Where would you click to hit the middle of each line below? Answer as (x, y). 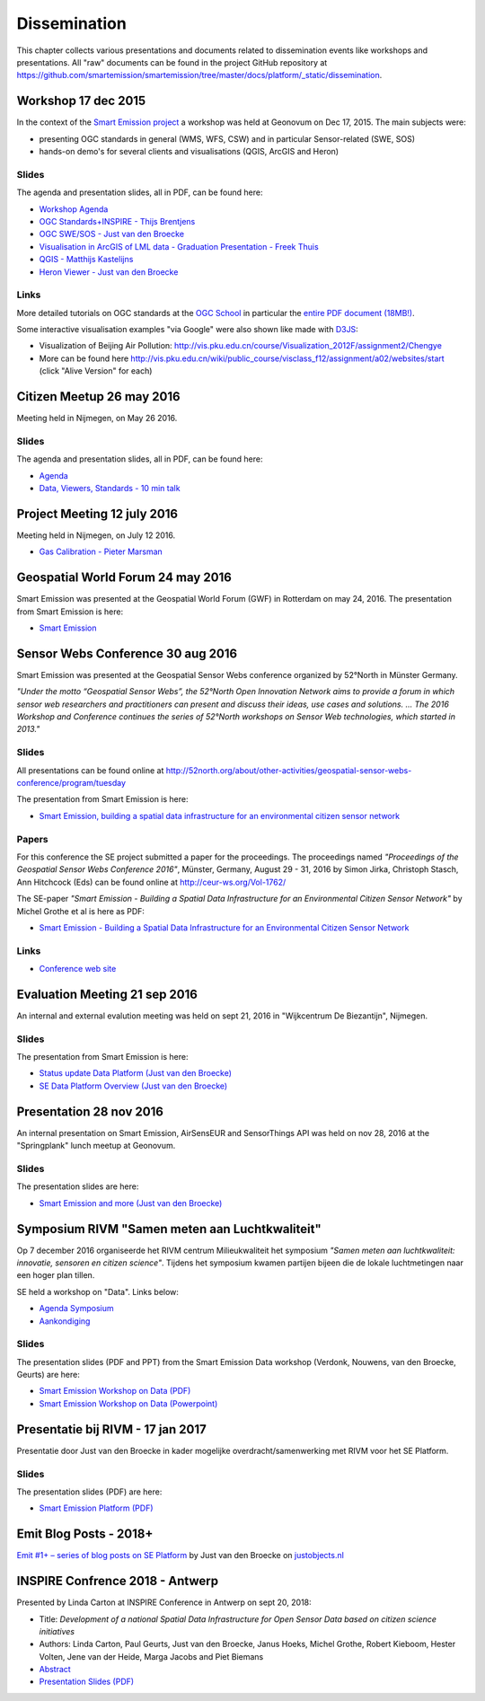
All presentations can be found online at (90, 770)
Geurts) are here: (48, 1375)
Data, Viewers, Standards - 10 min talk (110, 489)
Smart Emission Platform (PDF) (96, 1508)
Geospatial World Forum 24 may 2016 (124, 578)
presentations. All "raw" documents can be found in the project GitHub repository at (172, 62)
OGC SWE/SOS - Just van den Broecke (111, 234)
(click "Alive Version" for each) (96, 371)
